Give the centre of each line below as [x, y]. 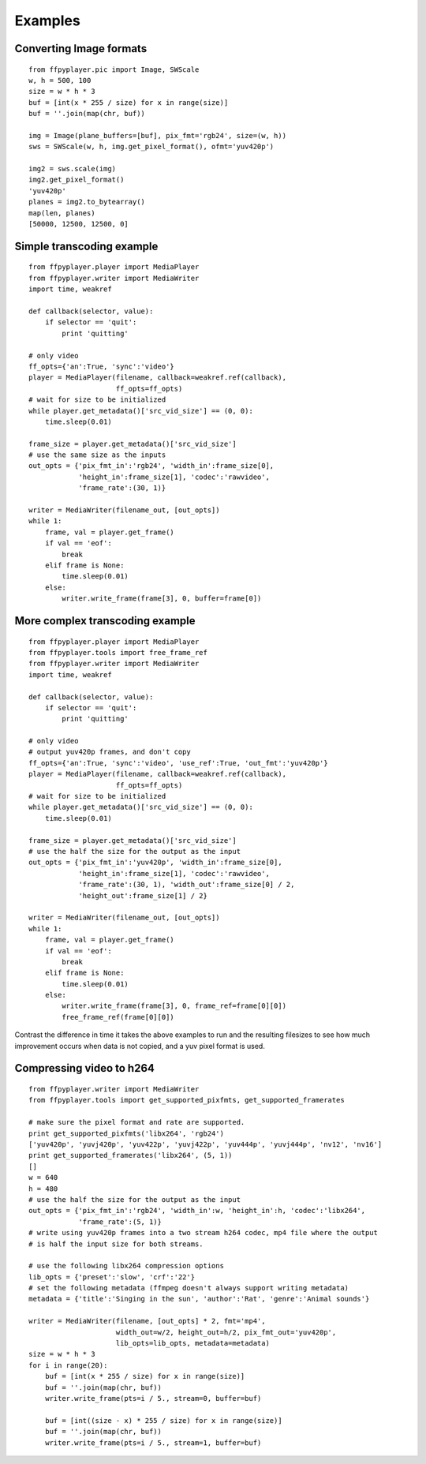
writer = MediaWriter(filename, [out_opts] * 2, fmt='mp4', [147, 1321]
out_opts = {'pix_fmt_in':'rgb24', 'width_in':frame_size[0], [151, 466]
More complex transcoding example [105, 621]
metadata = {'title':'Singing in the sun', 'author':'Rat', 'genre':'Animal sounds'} [199, 1299]
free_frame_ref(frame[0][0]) [118, 1017]
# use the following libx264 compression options [127, 1266]
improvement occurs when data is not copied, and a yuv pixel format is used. [140, 1046]
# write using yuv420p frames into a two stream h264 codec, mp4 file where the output [204, 1233]
